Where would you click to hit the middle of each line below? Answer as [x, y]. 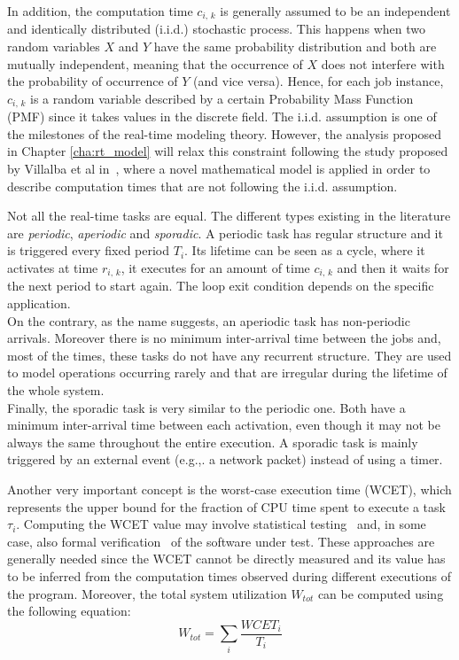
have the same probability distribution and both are [295, 47]
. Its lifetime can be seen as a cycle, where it [305, 250]
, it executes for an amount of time [215, 268]
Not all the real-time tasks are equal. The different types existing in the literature [229, 216]
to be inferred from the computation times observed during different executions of [229, 575]
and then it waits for [393, 268]
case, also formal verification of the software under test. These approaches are [221, 541]
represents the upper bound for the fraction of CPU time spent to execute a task [226, 506]
